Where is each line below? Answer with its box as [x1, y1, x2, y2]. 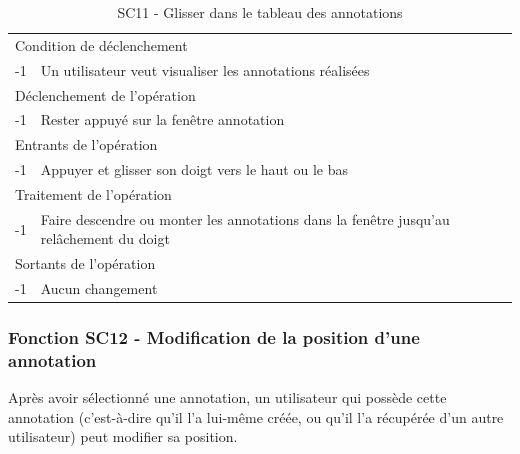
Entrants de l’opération [15, 134, 158, 155]
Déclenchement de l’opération [15, 84, 196, 105]
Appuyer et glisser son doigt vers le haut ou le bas [40, 159, 348, 180]
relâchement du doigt [40, 228, 170, 249]
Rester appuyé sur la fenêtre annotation [40, 109, 285, 130]
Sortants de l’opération [15, 253, 156, 274]
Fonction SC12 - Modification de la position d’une [8, 325, 420, 350]
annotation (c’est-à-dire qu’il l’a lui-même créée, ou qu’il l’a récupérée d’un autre [8, 406, 504, 427]
